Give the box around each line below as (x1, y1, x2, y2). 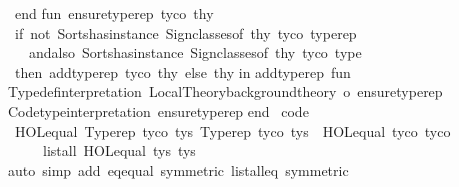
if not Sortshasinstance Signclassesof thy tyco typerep (14, 22, 357, 43)
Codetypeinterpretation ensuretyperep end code (7, 100, 309, 121)
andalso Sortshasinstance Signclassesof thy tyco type (28, 42, 362, 63)
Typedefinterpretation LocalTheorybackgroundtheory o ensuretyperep (7, 81, 443, 102)
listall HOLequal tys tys (42, 140, 196, 161)
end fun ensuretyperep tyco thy (14, 3, 214, 23)
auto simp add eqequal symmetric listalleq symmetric (7, 159, 349, 180)
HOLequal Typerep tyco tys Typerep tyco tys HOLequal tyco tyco (14, 120, 451, 141)
